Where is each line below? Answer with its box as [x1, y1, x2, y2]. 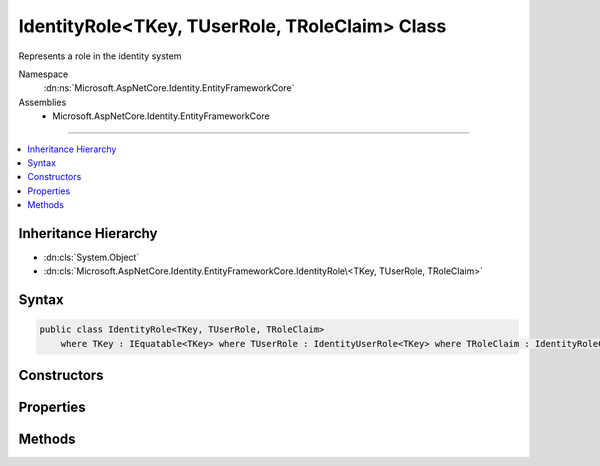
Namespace [18, 68, 69, 80]
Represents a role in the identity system [18, 50, 182, 62]
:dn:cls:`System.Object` [43, 251, 140, 263]
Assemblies [18, 96, 67, 108]
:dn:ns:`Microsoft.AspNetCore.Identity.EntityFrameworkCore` [43, 82, 295, 94]
